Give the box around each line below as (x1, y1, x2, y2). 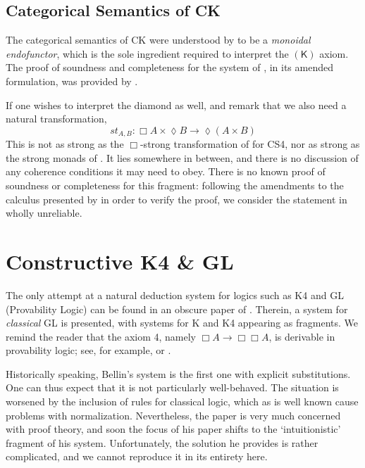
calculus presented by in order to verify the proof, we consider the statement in (6, 191, 347, 206)
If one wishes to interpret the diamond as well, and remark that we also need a (6, 97, 347, 112)
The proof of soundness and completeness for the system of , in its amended (6, 60, 333, 75)
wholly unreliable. (6, 205, 82, 220)
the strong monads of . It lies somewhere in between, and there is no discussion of (6, 150, 359, 165)
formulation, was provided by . (6, 73, 138, 88)
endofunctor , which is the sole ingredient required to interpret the (6, 46, 289, 61)
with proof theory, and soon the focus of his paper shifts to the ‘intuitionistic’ (6, 422, 341, 436)
